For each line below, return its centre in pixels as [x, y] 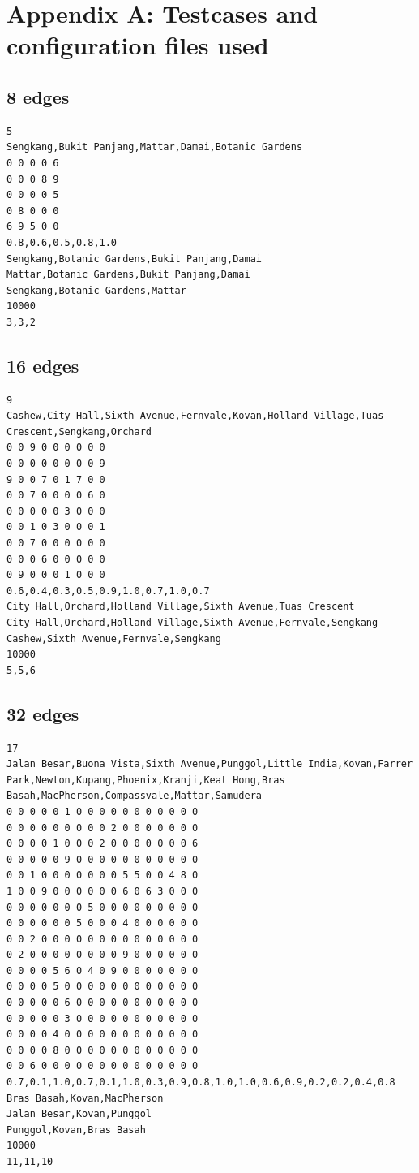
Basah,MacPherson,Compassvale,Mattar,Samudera [134, 796]
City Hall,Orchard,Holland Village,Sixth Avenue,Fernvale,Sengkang [192, 623]
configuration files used [138, 45]
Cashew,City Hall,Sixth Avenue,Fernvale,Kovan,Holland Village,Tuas [195, 416]
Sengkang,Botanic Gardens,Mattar [96, 290]
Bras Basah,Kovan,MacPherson [85, 1098]
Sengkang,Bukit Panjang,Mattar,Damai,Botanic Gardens [155, 147]
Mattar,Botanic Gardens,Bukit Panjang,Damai [128, 275]
